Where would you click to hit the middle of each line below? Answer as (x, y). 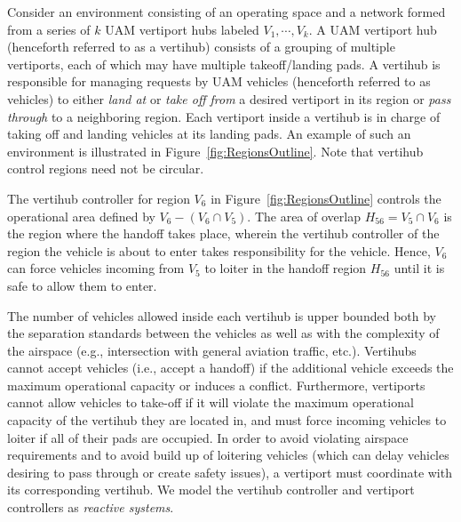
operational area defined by (81, 216)
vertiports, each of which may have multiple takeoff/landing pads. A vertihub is (224, 64)
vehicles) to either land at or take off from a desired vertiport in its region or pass (229, 98)
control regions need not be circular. (106, 169)
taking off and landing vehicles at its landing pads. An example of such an (209, 134)
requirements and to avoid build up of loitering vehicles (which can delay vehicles (228, 455)
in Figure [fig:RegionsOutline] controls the (326, 198)
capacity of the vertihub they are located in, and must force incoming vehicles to (227, 420)
